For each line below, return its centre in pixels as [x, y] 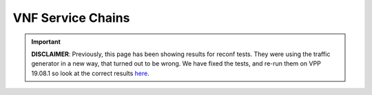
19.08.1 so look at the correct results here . [90, 73]
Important [46, 42]
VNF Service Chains [71, 18]
